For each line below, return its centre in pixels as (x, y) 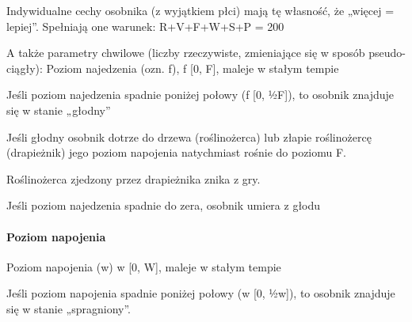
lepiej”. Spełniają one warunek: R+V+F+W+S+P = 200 (145, 26)
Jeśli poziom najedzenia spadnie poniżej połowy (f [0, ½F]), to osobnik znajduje (200, 95)
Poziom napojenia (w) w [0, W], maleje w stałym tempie (144, 266)
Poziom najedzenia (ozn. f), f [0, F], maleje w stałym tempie (193, 68)
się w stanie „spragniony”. (69, 308)
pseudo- (387, 53)
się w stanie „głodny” (59, 110)
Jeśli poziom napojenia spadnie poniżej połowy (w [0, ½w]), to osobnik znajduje (201, 293)
